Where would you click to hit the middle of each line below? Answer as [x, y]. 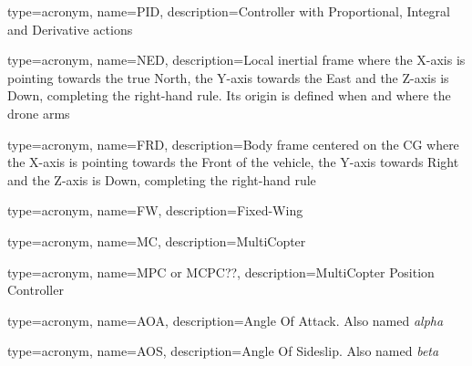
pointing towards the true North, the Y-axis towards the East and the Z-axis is [228, 77]
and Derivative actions [70, 29]
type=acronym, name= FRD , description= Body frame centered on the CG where [233, 144]
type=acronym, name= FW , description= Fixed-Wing [155, 210]
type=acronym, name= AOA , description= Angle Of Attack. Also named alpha [226, 320]
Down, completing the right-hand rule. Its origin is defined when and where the [229, 95]
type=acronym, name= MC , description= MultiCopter [157, 241]
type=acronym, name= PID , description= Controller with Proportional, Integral [229, 11]
